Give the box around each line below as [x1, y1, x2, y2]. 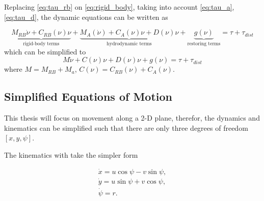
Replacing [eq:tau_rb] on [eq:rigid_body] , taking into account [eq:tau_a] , [4, 2, 234, 12]
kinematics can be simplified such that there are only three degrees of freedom [4, 122, 248, 133]
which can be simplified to [4, 46, 86, 56]
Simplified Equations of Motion [4, 89, 173, 104]
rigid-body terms [23, 41, 60, 47]
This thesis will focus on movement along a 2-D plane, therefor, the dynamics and [4, 112, 260, 123]
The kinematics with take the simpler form [4, 149, 138, 160]
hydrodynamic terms [107, 41, 152, 47]
